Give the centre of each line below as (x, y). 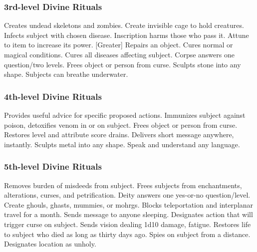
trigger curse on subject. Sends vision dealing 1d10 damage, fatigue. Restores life (128, 224)
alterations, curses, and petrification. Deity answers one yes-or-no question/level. (127, 195)
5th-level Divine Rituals (53, 166)
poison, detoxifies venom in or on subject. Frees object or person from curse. (121, 125)
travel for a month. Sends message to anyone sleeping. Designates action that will (128, 214)
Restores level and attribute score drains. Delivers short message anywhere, (119, 134)
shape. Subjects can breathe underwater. (66, 74)
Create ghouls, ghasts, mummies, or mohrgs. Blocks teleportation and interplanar (129, 204)
